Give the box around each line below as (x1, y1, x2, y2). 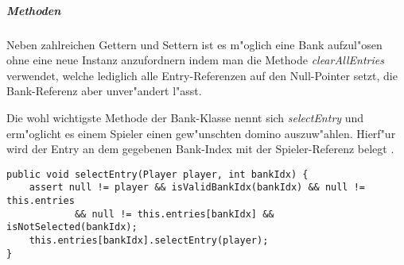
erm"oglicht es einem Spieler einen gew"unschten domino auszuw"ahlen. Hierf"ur (6, 125, 396, 141)
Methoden (6, 2, 61, 18)
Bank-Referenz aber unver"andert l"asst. (6, 83, 202, 99)
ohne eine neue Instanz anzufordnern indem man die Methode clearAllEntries (6, 52, 384, 68)
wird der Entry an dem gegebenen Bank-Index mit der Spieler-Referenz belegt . (6, 140, 394, 157)
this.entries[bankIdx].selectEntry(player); (29, 235, 269, 246)
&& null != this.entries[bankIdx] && (74, 208, 274, 220)
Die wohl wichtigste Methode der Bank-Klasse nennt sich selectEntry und (6, 109, 364, 125)
